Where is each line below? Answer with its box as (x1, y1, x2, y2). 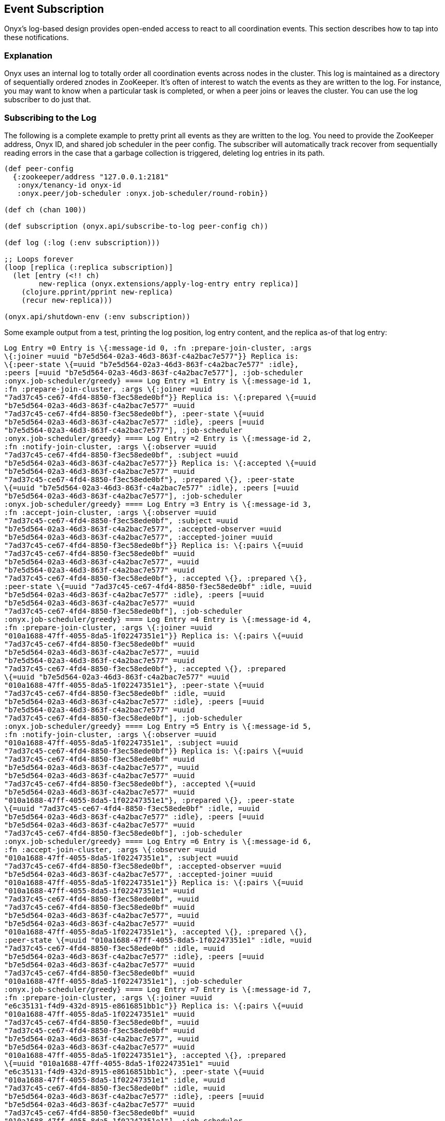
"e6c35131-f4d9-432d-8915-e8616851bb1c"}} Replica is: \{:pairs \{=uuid (4, 1001, 303, 1010)
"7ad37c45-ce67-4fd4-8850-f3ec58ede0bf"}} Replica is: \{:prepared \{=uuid (4, 393, 316, 401)
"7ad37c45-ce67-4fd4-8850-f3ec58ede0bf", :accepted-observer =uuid (4, 861, 282, 870)
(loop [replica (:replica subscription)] (4, 263, 173, 271)
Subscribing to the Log (4, 112, 97, 123)
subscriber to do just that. (4, 95, 91, 104)
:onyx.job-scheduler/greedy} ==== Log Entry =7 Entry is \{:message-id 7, (4, 985, 312, 994)
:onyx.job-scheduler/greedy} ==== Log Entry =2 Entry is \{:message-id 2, (4, 434, 312, 443)
